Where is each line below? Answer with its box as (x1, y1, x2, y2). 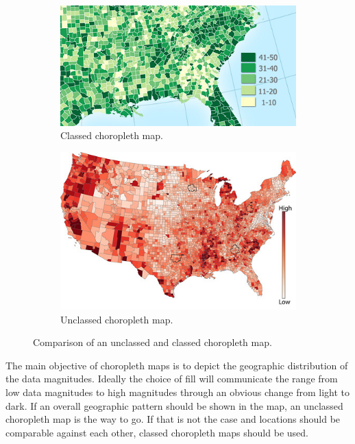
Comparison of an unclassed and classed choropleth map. (33, 335, 272, 349)
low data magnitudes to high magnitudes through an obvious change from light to (5, 385, 350, 399)
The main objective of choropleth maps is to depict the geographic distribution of (5, 358, 348, 372)
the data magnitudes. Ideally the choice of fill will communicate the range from (5, 371, 338, 386)
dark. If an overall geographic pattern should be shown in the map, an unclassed (5, 398, 343, 412)
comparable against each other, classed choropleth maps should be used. (5, 425, 308, 439)
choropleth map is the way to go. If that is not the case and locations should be (5, 412, 341, 426)
